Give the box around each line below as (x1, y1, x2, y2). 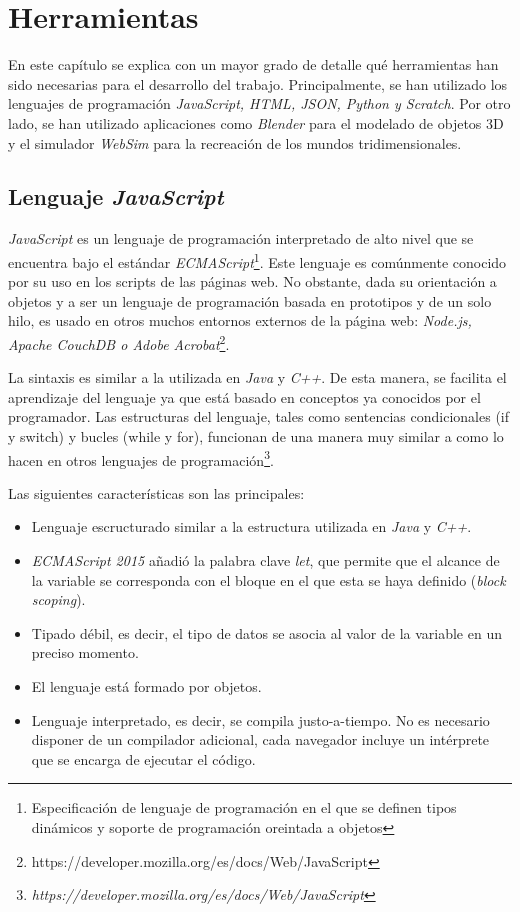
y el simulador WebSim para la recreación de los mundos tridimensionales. (8, 132, 462, 153)
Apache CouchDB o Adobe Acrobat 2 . (8, 330, 230, 354)
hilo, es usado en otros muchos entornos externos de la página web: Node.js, (8, 310, 472, 331)
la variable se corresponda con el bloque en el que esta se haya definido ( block (31, 569, 506, 590)
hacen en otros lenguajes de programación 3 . (8, 446, 274, 470)
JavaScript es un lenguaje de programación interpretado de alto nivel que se (8, 228, 474, 249)
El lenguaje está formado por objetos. (31, 675, 262, 696)
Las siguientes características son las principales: (8, 482, 305, 503)
